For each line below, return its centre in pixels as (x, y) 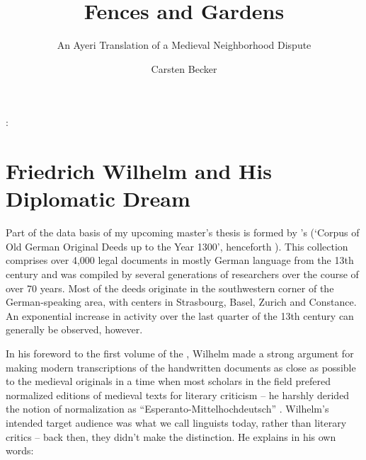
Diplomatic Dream (98, 199)
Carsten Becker (184, 68)
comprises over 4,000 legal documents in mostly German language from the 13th (180, 260)
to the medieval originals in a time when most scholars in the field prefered (168, 381)
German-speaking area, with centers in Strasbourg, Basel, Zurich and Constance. (181, 302)
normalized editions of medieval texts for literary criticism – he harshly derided (178, 395)
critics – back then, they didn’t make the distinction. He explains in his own (171, 436)
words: (20, 450)
